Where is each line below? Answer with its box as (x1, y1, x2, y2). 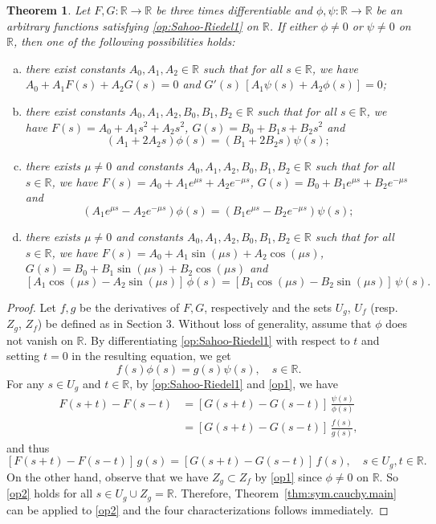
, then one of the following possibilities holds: (13, 33, 235, 50)
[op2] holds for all (6, 485, 93, 501)
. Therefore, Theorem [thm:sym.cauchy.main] (173, 485, 397, 501)
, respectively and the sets (204, 298, 332, 315)
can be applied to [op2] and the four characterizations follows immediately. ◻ (6, 501, 389, 518)
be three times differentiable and (156, 2, 312, 18)
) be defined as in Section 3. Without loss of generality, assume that (37, 315, 372, 332)
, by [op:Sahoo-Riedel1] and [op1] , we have (129, 375, 338, 391)
